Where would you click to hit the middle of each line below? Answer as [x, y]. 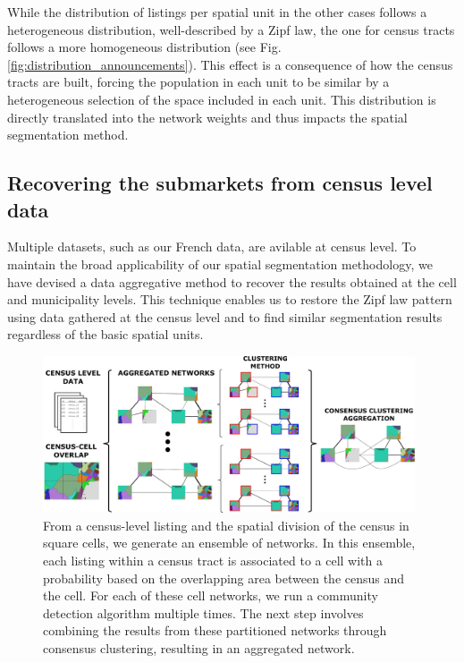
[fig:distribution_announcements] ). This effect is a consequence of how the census [230, 64]
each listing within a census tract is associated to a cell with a [213, 560]
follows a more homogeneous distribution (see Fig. [144, 47]
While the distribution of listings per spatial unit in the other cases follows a [217, 12]
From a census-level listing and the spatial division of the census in [226, 525]
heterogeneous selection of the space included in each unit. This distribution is [222, 99]
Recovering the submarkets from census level [220, 183]
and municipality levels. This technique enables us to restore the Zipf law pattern [230, 299]
